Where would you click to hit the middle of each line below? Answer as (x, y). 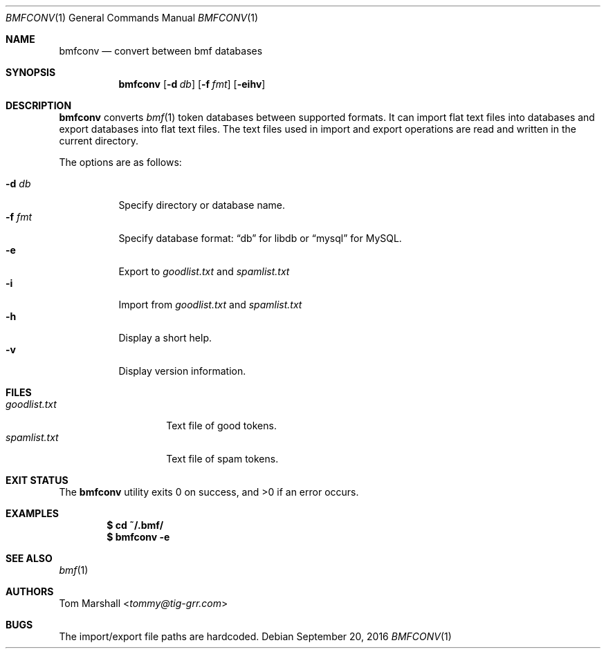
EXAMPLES (32, 513)
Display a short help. (165, 338)
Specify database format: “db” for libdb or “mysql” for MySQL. (260, 238)
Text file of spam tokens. (222, 459)
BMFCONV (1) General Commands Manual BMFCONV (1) (132, 18)
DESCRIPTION (39, 105)
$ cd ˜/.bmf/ (135, 525)
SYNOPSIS (31, 72)
